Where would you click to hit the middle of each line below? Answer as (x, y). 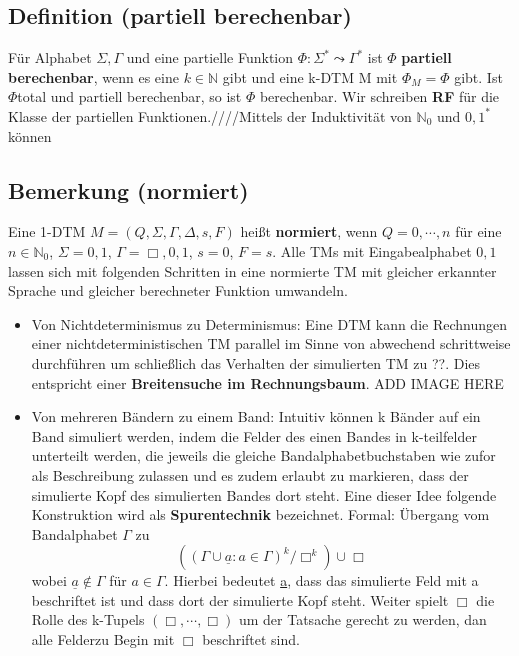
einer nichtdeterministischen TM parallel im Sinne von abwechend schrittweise (271, 343)
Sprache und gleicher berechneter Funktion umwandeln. (178, 290)
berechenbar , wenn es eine (93, 76)
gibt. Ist (478, 76)
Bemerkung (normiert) (128, 189)
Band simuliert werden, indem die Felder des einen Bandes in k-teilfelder (254, 435)
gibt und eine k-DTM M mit (310, 76)
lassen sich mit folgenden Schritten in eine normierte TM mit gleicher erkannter (252, 270)
